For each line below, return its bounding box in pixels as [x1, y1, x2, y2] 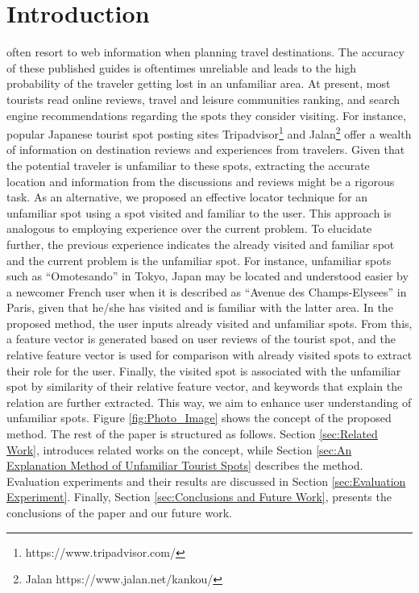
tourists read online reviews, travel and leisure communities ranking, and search [6, 90, 400, 107]
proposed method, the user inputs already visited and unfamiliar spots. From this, [6, 314, 413, 331]
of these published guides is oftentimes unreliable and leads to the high [6, 59, 357, 76]
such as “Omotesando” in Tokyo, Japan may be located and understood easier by [6, 267, 409, 284]
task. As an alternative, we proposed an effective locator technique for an [6, 189, 367, 205]
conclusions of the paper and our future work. [6, 504, 232, 520]
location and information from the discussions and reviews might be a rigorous [6, 172, 395, 189]
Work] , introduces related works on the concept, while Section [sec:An [6, 441, 352, 458]
